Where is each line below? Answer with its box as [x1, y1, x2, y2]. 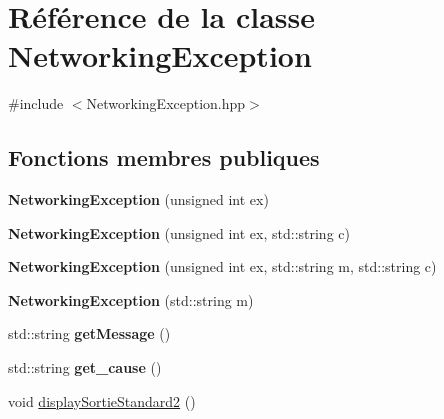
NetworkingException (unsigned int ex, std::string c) [8, 222, 350, 243]
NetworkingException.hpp [86, 93, 246, 114]
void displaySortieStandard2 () [8, 390, 196, 411]
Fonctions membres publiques [8, 142, 320, 173]
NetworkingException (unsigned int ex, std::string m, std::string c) [8, 256, 437, 277]
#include [8, 93, 64, 114]
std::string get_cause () [8, 357, 162, 378]
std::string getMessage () [8, 323, 171, 344]
